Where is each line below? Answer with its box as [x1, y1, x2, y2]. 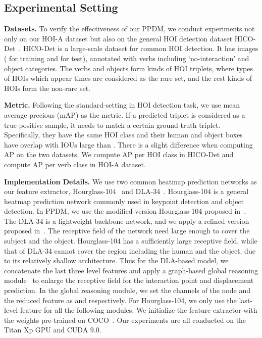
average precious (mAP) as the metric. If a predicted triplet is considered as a [4, 109, 245, 120]
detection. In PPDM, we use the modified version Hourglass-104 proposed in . [4, 206, 246, 216]
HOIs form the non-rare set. [4, 82, 90, 93]
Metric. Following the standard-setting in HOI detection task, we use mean [4, 100, 240, 110]
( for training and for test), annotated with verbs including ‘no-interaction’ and [4, 53, 249, 63]
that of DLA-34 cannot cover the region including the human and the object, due [4, 245, 255, 256]
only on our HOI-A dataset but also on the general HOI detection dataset [4, 33, 233, 43]
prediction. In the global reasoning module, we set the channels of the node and [4, 285, 250, 296]
